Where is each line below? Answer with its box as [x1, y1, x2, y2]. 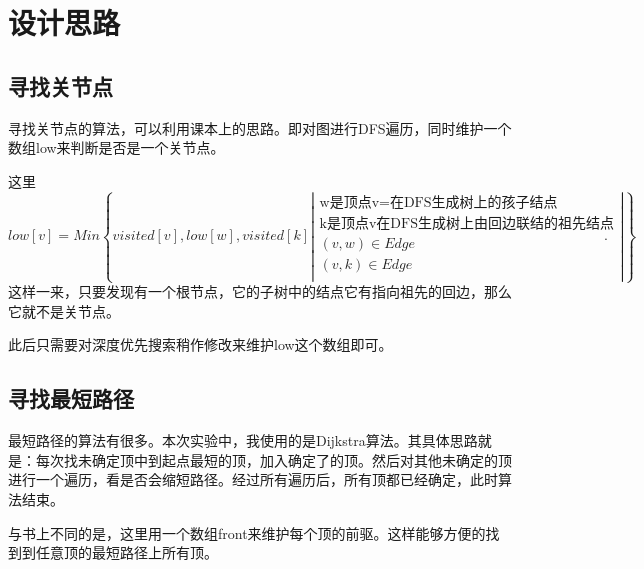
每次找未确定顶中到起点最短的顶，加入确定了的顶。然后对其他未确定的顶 [35, 449, 512, 470]
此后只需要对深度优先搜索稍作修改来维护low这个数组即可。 [8, 334, 393, 355]
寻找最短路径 [8, 383, 134, 414]
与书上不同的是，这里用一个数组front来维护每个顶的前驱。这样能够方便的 [8, 522, 486, 543]
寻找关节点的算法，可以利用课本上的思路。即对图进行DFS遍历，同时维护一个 [8, 117, 512, 138]
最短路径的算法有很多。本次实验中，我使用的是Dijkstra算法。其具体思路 [8, 430, 478, 451]
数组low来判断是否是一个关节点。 [8, 137, 225, 158]
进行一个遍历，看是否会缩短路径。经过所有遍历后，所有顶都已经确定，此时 [8, 469, 498, 490]
